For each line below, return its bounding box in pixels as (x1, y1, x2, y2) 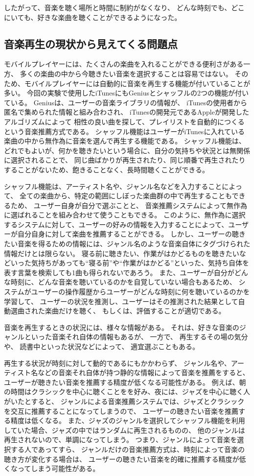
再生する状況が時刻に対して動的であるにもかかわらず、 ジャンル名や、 (4, 357, 231, 368)
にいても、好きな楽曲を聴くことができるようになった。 (4, 12, 182, 22)
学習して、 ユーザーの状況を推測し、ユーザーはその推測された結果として (4, 296, 238, 306)
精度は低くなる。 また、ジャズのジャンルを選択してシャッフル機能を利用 (10, 415, 245, 426)
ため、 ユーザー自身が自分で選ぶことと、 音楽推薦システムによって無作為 (10, 200, 247, 210)
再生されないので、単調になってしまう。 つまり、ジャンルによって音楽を (4, 434, 237, 445)
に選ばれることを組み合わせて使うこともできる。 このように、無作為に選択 (4, 210, 246, 220)
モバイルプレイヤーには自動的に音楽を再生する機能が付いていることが (24, 78, 251, 88)
